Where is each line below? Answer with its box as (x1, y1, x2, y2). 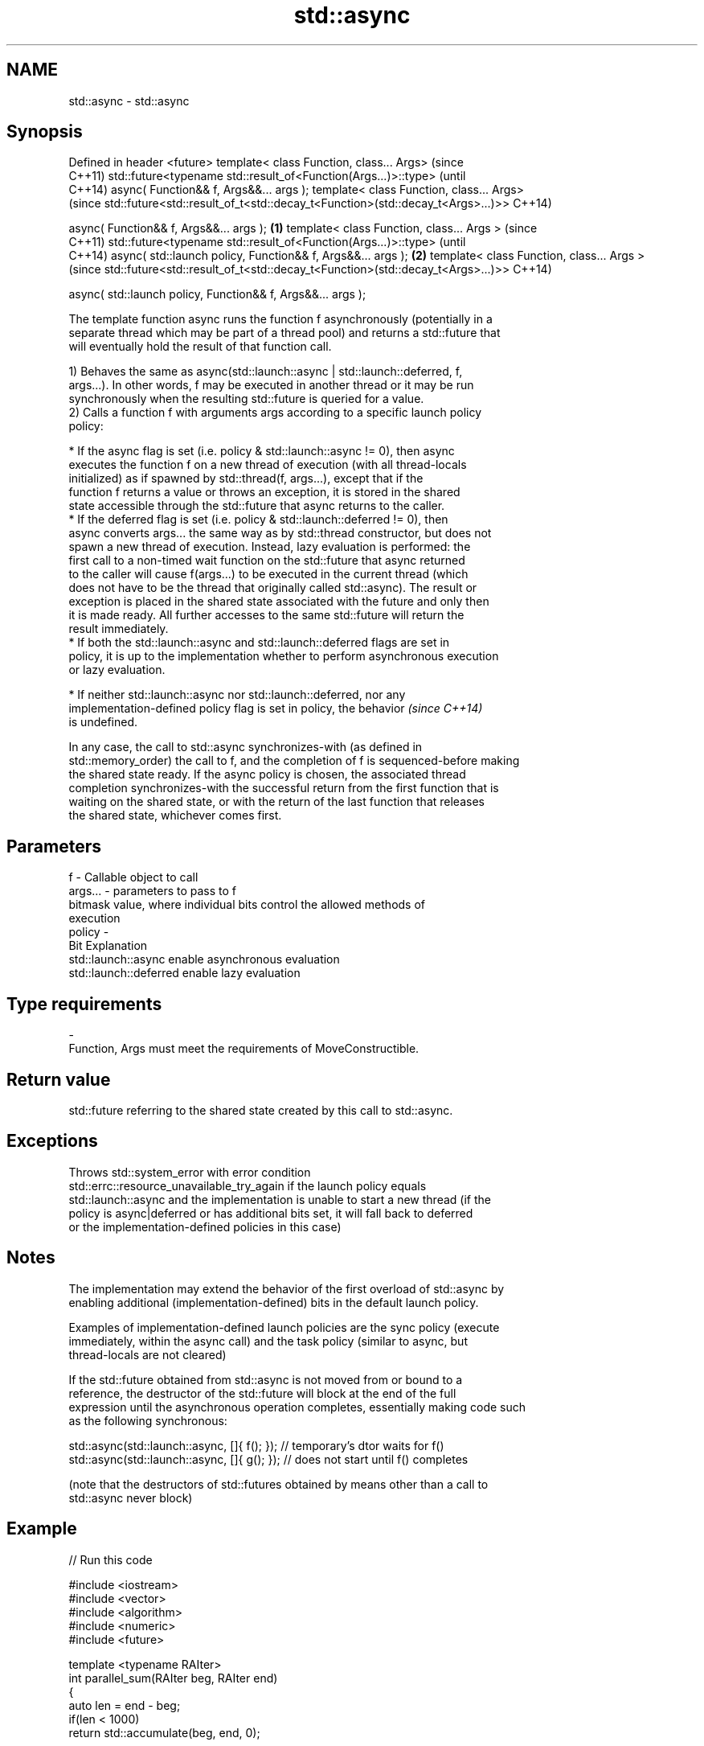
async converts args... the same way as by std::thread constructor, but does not (68, 526, 492, 540)
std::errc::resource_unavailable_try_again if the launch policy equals (68, 1178, 427, 1193)
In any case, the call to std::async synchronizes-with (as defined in (68, 740, 423, 754)
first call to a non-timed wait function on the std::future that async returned (68, 553, 465, 568)
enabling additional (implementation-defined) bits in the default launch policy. (68, 1295, 479, 1309)
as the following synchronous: (68, 1413, 227, 1428)
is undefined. (68, 715, 138, 729)
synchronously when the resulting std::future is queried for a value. (68, 392, 424, 406)
